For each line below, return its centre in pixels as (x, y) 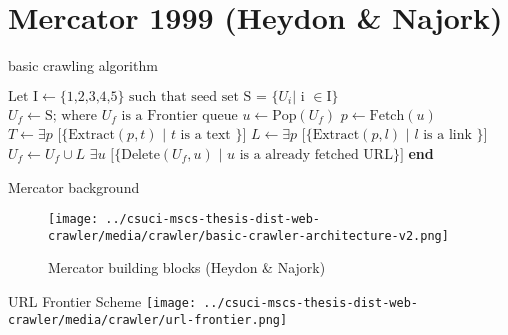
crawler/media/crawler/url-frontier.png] (148, 319)
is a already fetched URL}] (321, 154)
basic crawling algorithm (83, 65)
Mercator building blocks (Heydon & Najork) (187, 267)
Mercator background (74, 186)
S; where (71, 115)
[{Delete (135, 154)
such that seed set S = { (204, 96)
